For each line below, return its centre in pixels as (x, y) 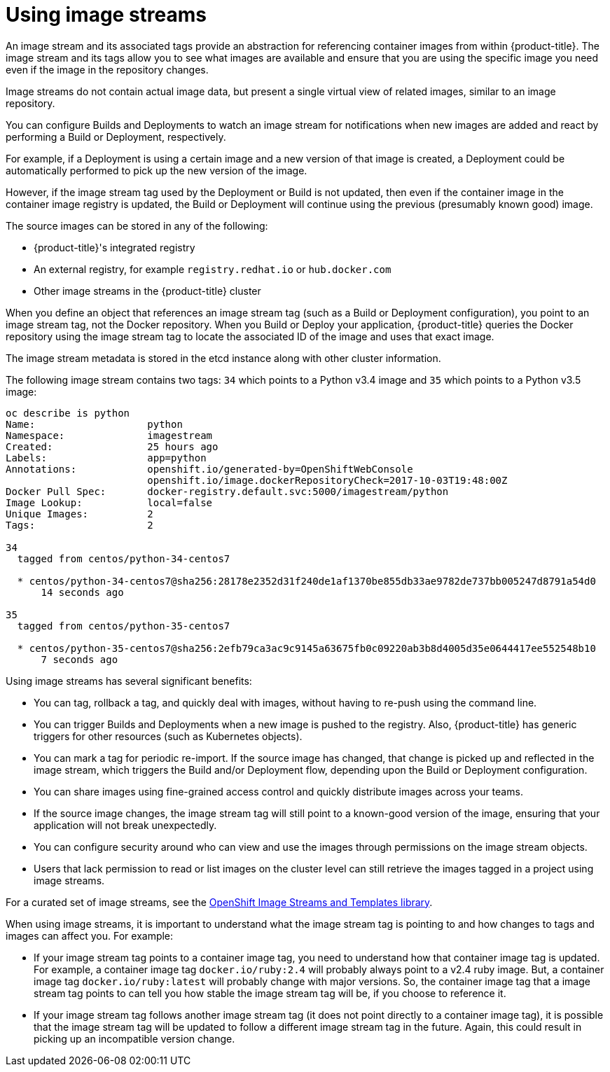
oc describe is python (68, 413)
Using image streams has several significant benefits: (129, 681)
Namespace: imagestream (109, 435)
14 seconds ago (82, 592)
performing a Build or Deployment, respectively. (116, 137)
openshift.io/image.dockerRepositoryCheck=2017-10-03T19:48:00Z (327, 480)
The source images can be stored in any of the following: (137, 225)
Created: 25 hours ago (112, 446)
